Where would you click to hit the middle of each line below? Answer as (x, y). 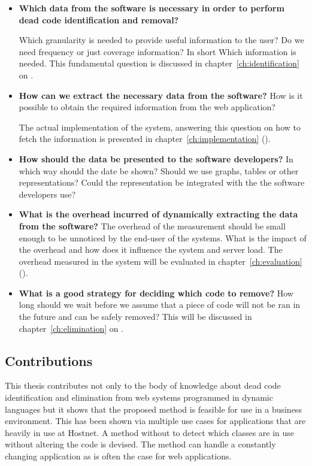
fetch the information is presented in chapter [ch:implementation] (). (145, 139)
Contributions (49, 360)
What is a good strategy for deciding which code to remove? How (156, 293)
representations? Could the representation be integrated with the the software (162, 182)
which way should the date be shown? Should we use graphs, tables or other (159, 170)
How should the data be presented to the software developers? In (156, 158)
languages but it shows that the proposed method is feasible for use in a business (153, 409)
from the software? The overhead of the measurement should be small (152, 226)
